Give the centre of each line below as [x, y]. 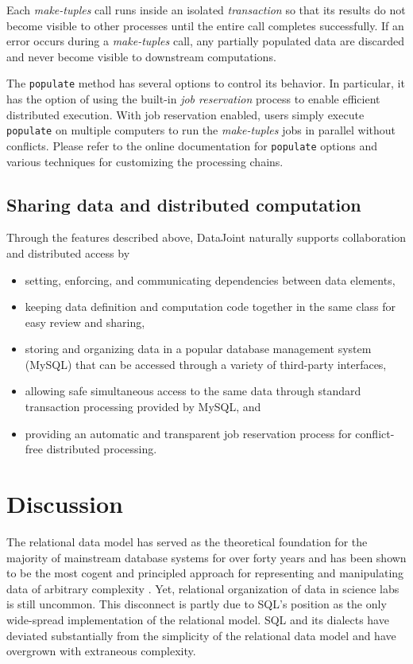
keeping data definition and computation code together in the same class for [210, 307]
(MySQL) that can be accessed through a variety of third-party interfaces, [206, 364]
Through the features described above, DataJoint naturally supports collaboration [206, 237]
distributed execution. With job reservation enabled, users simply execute [185, 114]
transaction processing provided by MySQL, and [143, 407]
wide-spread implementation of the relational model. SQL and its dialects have [198, 619]
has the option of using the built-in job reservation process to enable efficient [193, 99]
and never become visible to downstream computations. [141, 56]
